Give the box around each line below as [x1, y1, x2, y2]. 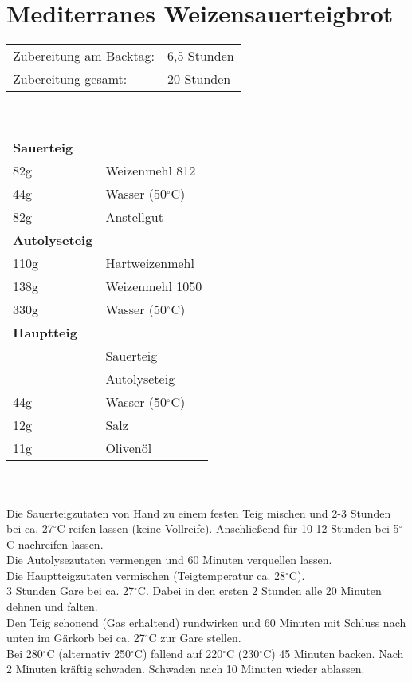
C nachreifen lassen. [6, 535, 104, 552]
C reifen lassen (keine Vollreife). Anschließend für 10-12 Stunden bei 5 [57, 520, 399, 537]
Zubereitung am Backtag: [13, 46, 155, 65]
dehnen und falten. [6, 598, 98, 615]
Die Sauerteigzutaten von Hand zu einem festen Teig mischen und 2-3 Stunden [6, 504, 391, 521]
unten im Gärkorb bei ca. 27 [6, 629, 145, 646]
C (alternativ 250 [46, 645, 131, 661]
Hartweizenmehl [105, 254, 194, 273]
